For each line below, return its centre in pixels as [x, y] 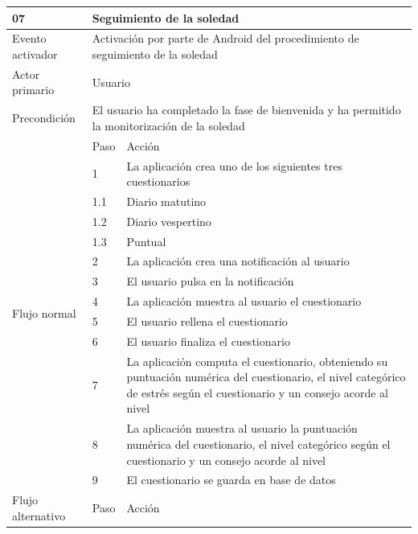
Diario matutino [166, 201]
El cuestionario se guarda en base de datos [231, 480]
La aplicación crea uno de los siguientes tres [234, 165]
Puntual [146, 241]
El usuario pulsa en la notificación [210, 281]
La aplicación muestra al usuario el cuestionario [244, 301]
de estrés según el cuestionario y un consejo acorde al [258, 392]
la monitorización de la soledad [168, 125]
